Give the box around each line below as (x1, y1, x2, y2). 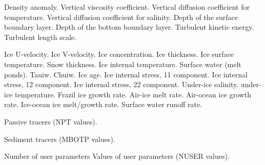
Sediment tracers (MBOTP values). (4, 133, 115, 144)
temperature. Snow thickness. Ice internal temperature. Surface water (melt (4, 58, 241, 69)
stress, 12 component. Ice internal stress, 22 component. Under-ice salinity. (4, 79, 239, 90)
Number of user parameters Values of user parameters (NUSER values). (4, 151, 230, 161)
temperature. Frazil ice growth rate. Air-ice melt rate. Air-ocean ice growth (14, 89, 251, 99)
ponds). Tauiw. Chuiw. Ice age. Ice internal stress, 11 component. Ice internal (4, 69, 248, 79)
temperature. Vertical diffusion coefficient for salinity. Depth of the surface (4, 11, 238, 22)
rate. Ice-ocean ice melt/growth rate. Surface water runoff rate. (4, 99, 202, 110)
